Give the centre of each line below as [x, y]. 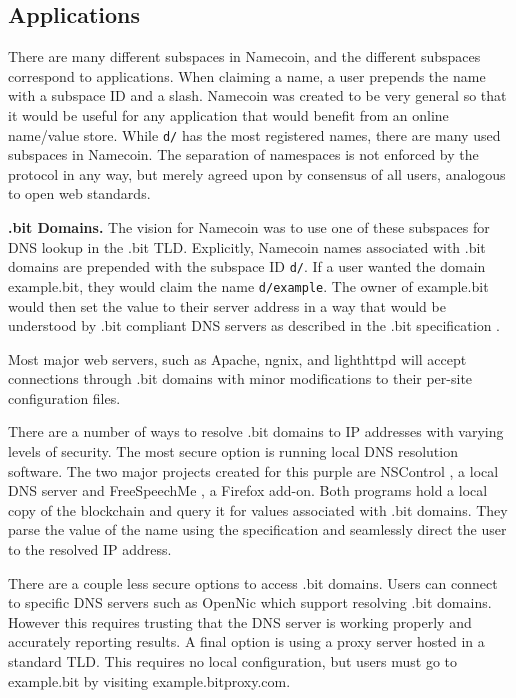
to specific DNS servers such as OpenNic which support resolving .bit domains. [250, 602]
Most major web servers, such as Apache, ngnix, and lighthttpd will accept [237, 358]
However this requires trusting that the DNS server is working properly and [240, 621]
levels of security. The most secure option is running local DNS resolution [233, 451]
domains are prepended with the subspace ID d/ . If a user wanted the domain [247, 266]
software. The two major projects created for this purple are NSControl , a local [253, 470]
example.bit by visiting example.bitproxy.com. [149, 680]
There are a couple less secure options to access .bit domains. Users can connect [253, 582]
